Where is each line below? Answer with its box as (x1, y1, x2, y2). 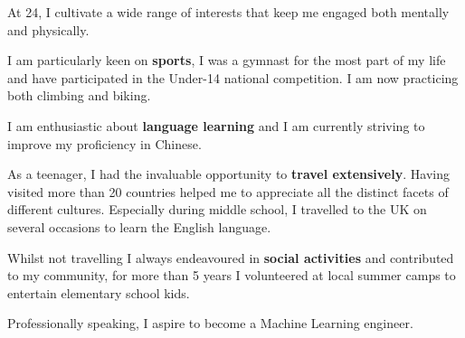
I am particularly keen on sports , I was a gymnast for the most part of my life (7, 51, 446, 70)
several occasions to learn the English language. (7, 217, 271, 236)
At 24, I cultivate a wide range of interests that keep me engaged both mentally (7, 3, 450, 21)
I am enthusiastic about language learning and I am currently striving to (7, 116, 425, 135)
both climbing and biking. (7, 86, 151, 105)
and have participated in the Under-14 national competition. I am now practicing (7, 68, 459, 87)
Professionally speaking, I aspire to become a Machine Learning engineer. (7, 314, 413, 333)
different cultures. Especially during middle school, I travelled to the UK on (7, 200, 427, 219)
